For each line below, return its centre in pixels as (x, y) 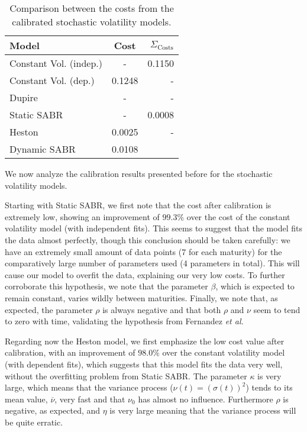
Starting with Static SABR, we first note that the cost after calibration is (138, 205)
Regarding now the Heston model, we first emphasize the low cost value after (145, 341)
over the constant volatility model (224, 352)
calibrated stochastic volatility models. (92, 22)
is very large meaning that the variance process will (203, 410)
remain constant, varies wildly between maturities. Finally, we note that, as (141, 297)
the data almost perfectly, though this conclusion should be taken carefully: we (148, 239)
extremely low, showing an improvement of (82, 216)
